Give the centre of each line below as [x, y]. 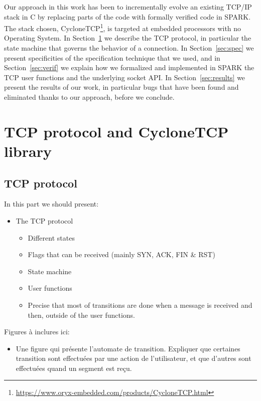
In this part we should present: [51, 204]
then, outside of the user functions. [81, 315]
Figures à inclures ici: [37, 332]
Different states [51, 237]
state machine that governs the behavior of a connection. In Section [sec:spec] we [129, 48]
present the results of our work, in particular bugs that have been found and [121, 87]
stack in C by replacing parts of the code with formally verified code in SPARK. [127, 16]
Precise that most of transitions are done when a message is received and [140, 305]
